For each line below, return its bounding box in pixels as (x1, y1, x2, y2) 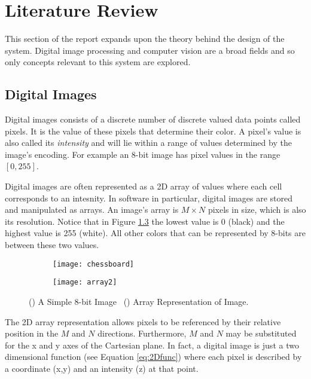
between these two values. (5, 239, 99, 251)
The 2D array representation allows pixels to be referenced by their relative (5, 315, 281, 328)
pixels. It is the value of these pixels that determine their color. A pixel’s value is (5, 124, 301, 137)
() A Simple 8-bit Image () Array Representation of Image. (29, 295, 249, 307)
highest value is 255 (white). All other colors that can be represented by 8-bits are (5, 227, 306, 239)
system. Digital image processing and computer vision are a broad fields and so (5, 44, 295, 56)
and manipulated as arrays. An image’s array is (5, 203, 179, 216)
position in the (5, 327, 59, 340)
